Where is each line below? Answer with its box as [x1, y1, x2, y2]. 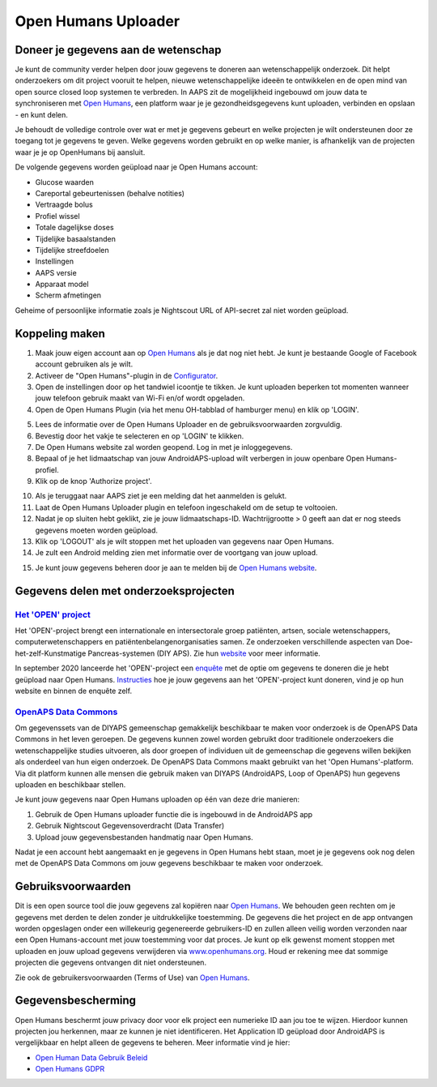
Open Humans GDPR [35, 1064, 105, 1074]
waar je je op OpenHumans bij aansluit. [15, 147, 146, 157]
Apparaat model [35, 280, 89, 289]
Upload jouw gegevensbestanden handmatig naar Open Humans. [35, 832, 254, 842]
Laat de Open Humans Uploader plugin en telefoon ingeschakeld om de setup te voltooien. [35, 503, 338, 512]
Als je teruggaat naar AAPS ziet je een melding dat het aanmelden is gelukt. [35, 491, 287, 501]
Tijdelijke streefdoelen [35, 245, 109, 255]
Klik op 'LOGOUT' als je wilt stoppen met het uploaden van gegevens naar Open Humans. [35, 537, 334, 546]
